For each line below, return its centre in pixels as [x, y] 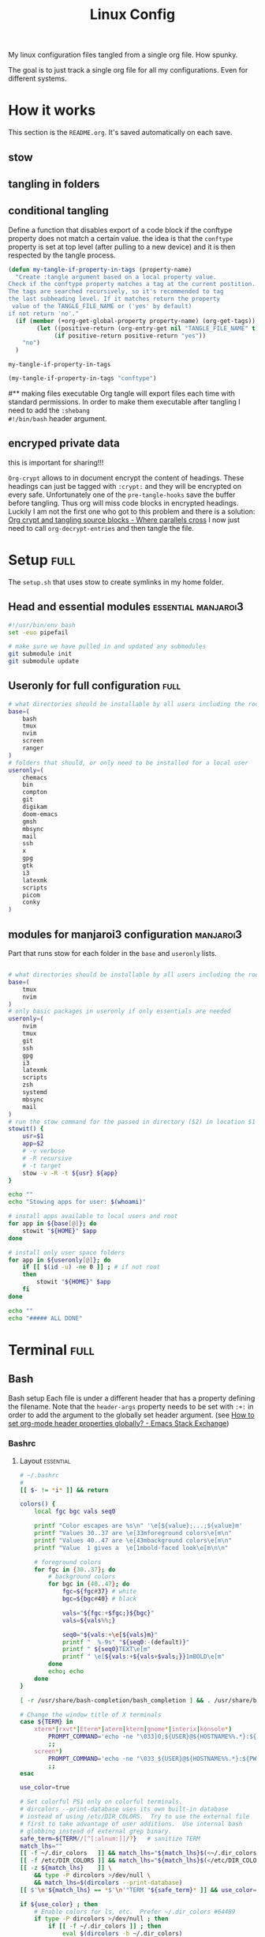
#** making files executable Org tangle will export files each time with [121, 393]
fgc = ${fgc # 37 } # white [99, 1592]
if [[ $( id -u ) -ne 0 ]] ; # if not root [91, 1267]
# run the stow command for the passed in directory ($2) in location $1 [132, 1122]
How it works [52, 110]
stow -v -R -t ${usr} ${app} [70, 1173]
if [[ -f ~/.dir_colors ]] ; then [105, 1926]
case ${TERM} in [46, 1722]
